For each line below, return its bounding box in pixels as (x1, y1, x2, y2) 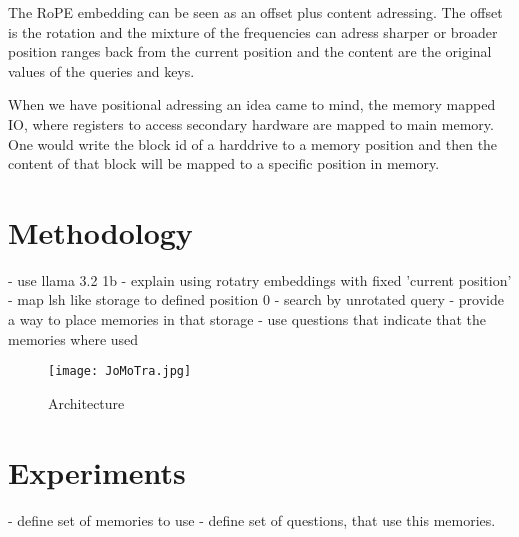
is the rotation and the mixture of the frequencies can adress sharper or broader (8, 21, 498, 42)
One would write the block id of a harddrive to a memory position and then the (8, 133, 498, 154)
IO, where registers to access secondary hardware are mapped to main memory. (8, 113, 494, 134)
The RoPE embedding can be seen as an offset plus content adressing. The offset (8, 2, 503, 22)
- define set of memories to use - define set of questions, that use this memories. (8, 509, 496, 530)
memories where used (8, 328, 139, 349)
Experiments (8, 451, 186, 492)
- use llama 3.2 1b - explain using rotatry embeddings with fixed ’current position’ (8, 269, 512, 290)
